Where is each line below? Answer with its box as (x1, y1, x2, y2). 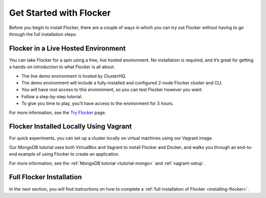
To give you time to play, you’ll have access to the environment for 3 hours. (21, 101, 174, 107)
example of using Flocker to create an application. (18, 151, 120, 157)
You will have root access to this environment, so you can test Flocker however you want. (21, 86, 203, 93)
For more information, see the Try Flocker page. (9, 110, 106, 115)
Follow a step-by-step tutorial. (21, 93, 83, 99)
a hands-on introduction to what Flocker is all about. (9, 64, 115, 70)
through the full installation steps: (9, 31, 77, 37)
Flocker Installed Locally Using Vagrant (9, 122, 132, 131)
